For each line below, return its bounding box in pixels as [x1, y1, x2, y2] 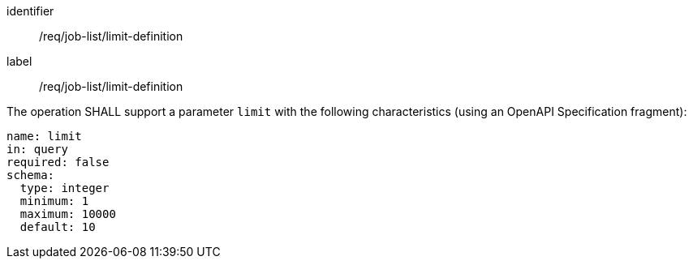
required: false [6, 156, 110, 169]
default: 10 [19, 220, 96, 233]
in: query [6, 143, 68, 156]
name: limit [6, 130, 82, 143]
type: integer [19, 182, 110, 194]
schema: [6, 169, 55, 182]
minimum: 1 [19, 194, 89, 207]
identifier [6, 4, 54, 18]
